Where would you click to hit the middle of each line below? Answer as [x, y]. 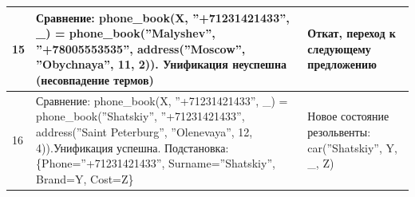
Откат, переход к [352, 33]
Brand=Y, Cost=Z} [85, 178]
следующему [339, 48]
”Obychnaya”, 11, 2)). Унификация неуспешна [162, 64]
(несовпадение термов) [95, 79]
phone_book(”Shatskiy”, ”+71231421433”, [140, 116]
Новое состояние [348, 116]
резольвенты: [339, 131]
